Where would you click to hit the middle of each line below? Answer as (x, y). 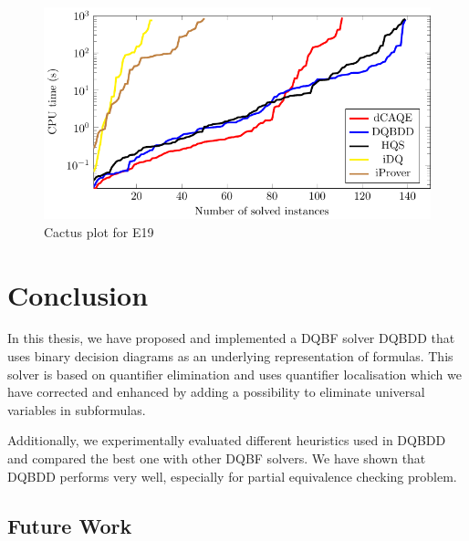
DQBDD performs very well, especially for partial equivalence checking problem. (232, 476)
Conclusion (78, 294)
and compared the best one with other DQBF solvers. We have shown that (217, 458)
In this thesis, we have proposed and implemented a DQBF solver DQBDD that (231, 338)
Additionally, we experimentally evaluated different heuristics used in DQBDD (227, 440)
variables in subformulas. (77, 409)
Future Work (70, 525)
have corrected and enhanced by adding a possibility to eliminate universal (216, 392)
